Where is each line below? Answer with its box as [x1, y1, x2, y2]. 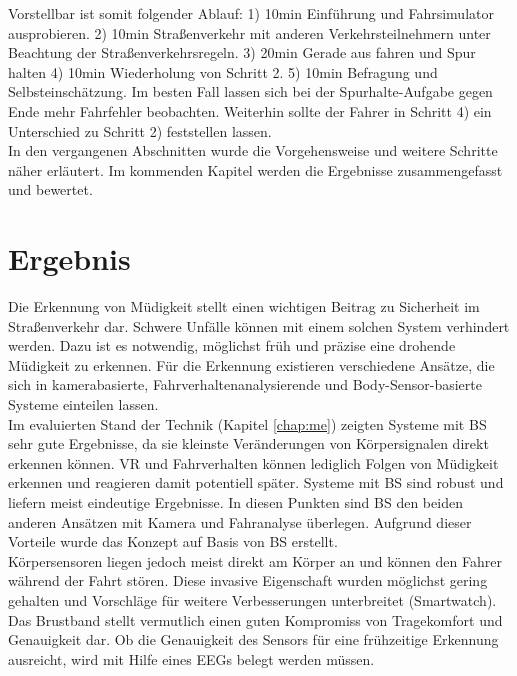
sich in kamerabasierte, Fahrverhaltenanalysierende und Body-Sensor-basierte [8, 374, 482, 395]
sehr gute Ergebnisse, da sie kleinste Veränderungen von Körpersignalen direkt [8, 433, 489, 454]
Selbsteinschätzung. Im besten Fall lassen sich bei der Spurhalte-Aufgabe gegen [8, 81, 493, 102]
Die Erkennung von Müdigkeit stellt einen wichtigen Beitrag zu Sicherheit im [8, 296, 480, 317]
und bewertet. [8, 179, 93, 200]
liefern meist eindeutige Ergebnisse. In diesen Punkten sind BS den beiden [8, 492, 463, 512]
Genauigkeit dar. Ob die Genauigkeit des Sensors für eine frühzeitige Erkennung [8, 629, 499, 650]
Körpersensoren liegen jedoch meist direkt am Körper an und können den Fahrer [8, 550, 502, 571]
